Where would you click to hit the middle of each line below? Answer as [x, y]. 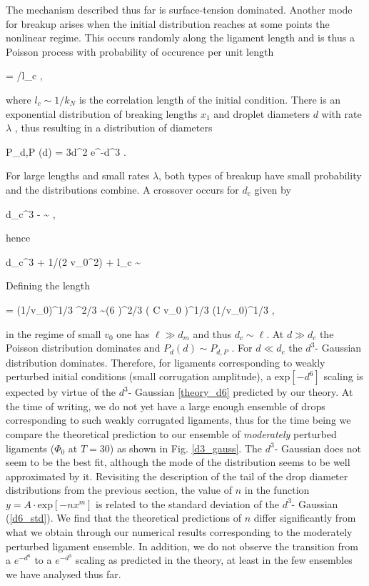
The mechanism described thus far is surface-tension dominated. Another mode [179, 9]
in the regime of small [54, 333]
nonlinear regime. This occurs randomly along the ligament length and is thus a [180, 38]
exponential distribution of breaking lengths [102, 113]
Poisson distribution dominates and [83, 348]
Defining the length [48, 285]
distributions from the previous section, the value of [119, 490]
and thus [212, 333]
